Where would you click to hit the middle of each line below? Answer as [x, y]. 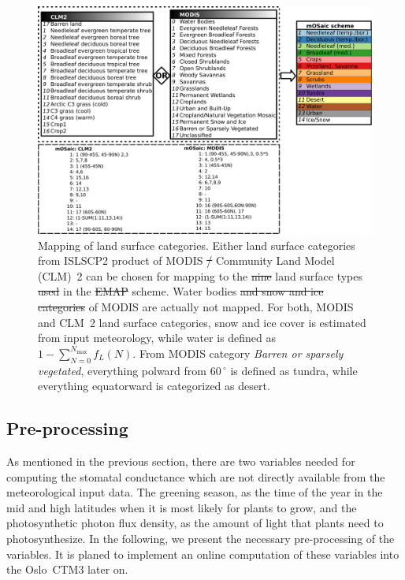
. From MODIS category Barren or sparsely [238, 353]
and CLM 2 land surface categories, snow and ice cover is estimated [202, 322]
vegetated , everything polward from [122, 370]
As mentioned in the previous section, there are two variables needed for [181, 461]
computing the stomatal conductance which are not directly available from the [196, 476]
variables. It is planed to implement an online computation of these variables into [203, 554]
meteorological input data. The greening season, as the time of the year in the [195, 492]
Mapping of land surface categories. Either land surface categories [197, 245]
